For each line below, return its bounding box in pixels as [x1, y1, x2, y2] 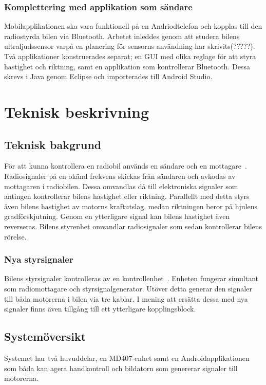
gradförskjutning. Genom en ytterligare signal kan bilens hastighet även [4, 211, 230, 222]
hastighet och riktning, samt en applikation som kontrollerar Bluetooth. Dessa [4, 61, 250, 71]
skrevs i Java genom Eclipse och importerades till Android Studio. [4, 71, 213, 82]
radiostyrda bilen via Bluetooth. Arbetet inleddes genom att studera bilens [4, 30, 240, 41]
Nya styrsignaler [4, 253, 73, 266]
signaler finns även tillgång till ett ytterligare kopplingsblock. [4, 303, 196, 314]
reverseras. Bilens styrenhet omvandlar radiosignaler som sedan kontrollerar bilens [4, 221, 262, 231]
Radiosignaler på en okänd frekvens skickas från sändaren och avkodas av [4, 170, 236, 181]
